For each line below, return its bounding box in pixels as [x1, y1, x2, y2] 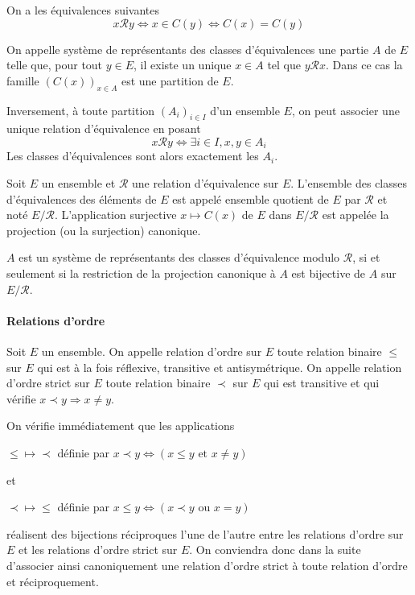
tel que [267, 56, 302, 73]
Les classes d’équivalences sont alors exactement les [6, 147, 259, 164]
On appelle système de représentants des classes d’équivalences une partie [6, 40, 369, 57]
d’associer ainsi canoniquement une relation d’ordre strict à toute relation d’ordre [6, 556, 408, 573]
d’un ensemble [210, 101, 280, 118]
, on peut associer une [291, 101, 400, 118]
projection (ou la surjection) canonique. [6, 221, 201, 238]
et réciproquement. [6, 572, 99, 589]
